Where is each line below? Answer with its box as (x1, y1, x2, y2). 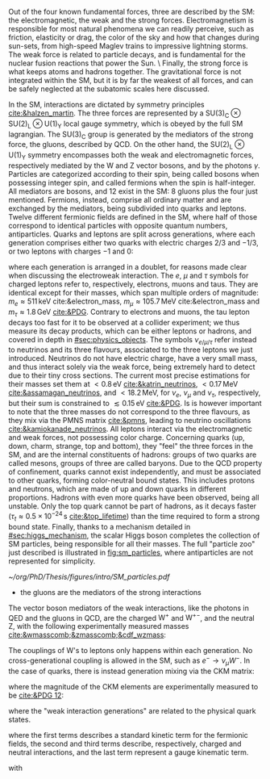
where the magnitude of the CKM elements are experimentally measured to (8, 681, 259, 691)
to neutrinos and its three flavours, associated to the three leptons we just (8, 345, 253, 354)
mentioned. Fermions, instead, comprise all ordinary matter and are (8, 195, 232, 204)
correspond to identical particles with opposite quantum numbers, (8, 220, 228, 230)
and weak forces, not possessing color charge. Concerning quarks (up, (8, 433, 245, 442)
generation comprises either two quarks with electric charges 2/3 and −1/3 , (8, 237, 260, 247)
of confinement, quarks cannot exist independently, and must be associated (8, 467, 261, 477)
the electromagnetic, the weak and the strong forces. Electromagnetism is (8, 15, 254, 25)
